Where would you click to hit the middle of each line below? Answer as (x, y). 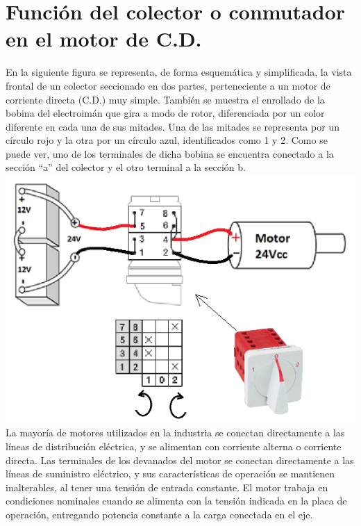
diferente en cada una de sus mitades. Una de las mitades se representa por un (173, 126)
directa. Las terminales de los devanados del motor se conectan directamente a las (180, 460)
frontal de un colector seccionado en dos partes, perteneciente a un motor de (168, 85)
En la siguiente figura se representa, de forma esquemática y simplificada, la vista (179, 72)
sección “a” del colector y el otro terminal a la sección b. (126, 167)
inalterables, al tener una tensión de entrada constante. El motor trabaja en (167, 487)
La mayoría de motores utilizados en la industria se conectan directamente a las (175, 433)
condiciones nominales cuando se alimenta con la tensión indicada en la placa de (176, 501)
